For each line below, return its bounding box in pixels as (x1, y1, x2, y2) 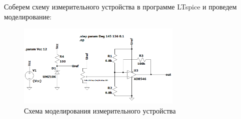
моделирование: (4, 11, 52, 21)
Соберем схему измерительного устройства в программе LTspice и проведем (4, 1, 237, 11)
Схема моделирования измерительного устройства (24, 105, 176, 116)
